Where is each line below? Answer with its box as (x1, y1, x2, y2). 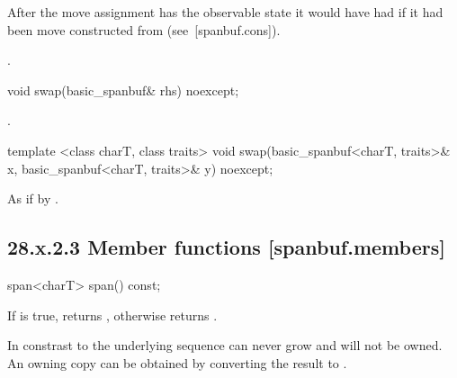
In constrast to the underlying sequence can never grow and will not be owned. (7, 336, 443, 355)
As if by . (7, 189, 58, 208)
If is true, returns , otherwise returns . (7, 305, 218, 324)
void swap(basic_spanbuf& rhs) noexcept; (7, 80, 239, 99)
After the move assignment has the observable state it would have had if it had (7, 3, 444, 21)
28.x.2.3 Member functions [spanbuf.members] (7, 233, 445, 261)
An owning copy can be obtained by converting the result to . (7, 353, 347, 372)
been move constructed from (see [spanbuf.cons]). (7, 20, 281, 39)
